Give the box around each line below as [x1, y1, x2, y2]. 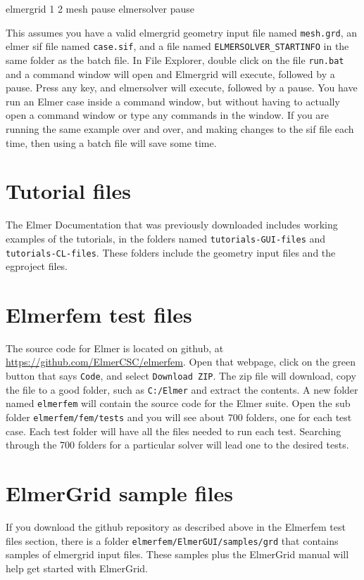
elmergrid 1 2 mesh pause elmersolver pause [6, 1, 194, 15]
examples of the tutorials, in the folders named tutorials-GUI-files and [6, 231, 326, 245]
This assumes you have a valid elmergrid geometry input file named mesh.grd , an [6, 25, 358, 39]
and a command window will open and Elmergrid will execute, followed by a [6, 66, 335, 81]
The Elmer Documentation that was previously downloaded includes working [6, 217, 338, 232]
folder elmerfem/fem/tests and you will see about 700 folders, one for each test [6, 410, 352, 425]
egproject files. [6, 259, 68, 273]
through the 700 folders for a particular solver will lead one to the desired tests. [6, 437, 349, 452]
